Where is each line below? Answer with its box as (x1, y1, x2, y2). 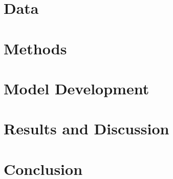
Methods (4, 37, 67, 58)
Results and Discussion (4, 118, 169, 139)
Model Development (4, 77, 149, 98)
